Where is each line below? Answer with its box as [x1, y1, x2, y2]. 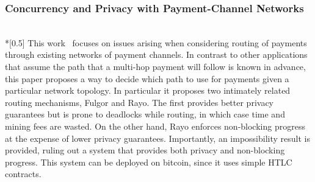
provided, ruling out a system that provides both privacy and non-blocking [5, 144, 285, 156]
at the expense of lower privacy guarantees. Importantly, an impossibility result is [5, 131, 310, 144]
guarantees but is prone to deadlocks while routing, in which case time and [5, 108, 285, 121]
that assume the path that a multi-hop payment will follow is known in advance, [5, 60, 306, 72]
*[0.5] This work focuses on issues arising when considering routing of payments [5, 36, 307, 49]
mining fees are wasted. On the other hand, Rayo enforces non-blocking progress [5, 119, 305, 132]
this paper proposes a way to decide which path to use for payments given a [5, 72, 289, 85]
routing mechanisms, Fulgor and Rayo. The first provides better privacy [5, 96, 274, 108]
